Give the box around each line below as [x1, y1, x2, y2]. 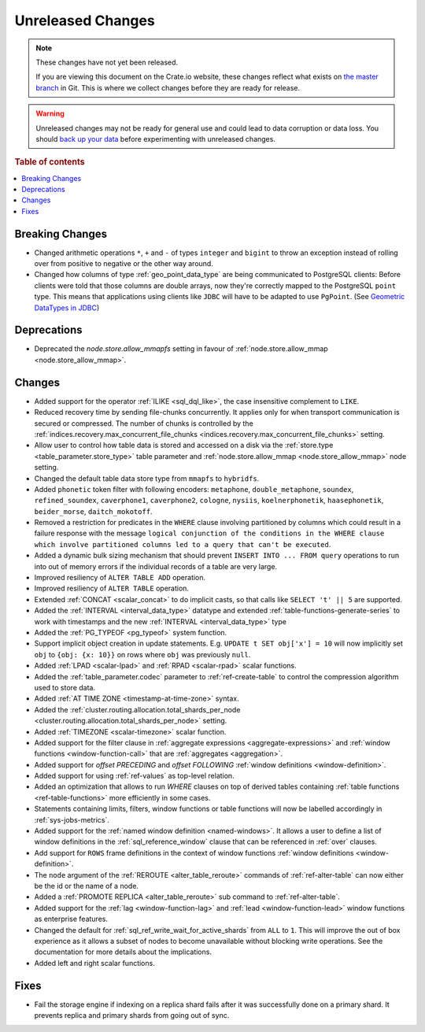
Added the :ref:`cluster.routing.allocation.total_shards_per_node [34, 705, 241, 714]
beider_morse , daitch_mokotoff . [34, 506, 153, 516]
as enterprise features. [34, 914, 108, 924]
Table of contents [14, 157, 86, 168]
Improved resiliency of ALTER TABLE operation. [34, 583, 189, 594]
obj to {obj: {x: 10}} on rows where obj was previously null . [34, 649, 251, 659]
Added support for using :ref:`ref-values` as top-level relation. [34, 771, 235, 781]
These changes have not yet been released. [35, 57, 179, 67]
